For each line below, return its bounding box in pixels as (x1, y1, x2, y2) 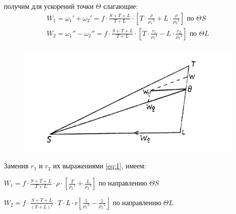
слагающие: (103, 1, 138, 11)
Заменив (4, 160, 29, 171)
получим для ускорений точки (4, 1, 94, 11)
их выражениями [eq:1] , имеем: (53, 160, 146, 171)
